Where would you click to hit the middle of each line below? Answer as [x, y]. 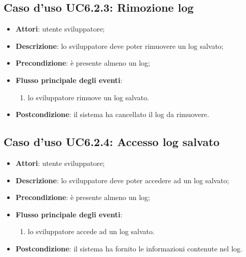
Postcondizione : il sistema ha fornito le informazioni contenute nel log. [129, 248]
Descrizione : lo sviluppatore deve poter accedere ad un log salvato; [122, 180]
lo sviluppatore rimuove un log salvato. [89, 97]
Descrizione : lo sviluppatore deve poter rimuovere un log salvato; [119, 46]
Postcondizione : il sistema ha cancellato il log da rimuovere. [112, 114]
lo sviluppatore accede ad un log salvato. [91, 231]
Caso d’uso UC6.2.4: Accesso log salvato [112, 142]
